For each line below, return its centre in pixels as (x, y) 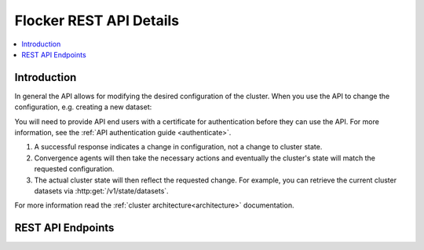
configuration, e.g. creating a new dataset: (83, 107)
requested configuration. (74, 169)
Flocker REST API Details (97, 20)
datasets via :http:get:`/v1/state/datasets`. (101, 191)
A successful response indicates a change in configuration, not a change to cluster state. (178, 147)
